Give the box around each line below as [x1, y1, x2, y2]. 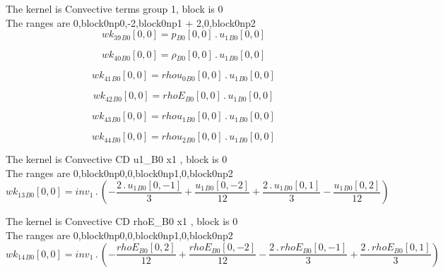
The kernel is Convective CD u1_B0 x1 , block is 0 [6, 152, 228, 166]
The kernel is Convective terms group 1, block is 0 [6, 1, 223, 16]
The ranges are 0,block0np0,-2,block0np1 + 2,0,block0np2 [6, 15, 256, 30]
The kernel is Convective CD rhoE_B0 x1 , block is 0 [6, 214, 238, 229]
